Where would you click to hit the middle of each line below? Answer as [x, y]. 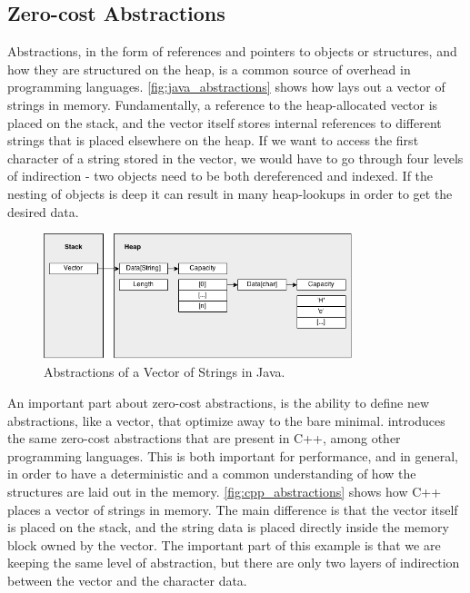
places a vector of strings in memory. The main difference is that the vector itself [233, 509]
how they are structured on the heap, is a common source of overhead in [209, 69]
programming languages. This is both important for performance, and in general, [233, 455]
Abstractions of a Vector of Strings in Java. [165, 372]
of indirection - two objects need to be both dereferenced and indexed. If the [220, 176]
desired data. [43, 211]
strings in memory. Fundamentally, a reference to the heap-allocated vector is [223, 104]
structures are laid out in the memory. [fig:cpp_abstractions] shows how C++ [225, 492]
